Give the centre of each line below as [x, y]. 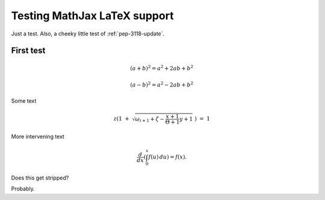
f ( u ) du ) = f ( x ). [168, 157]
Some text [24, 101]
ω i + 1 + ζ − [150, 119]
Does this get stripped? [40, 178]
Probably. [23, 189]
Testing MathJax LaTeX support [92, 16]
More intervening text [38, 137]
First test [28, 51]
